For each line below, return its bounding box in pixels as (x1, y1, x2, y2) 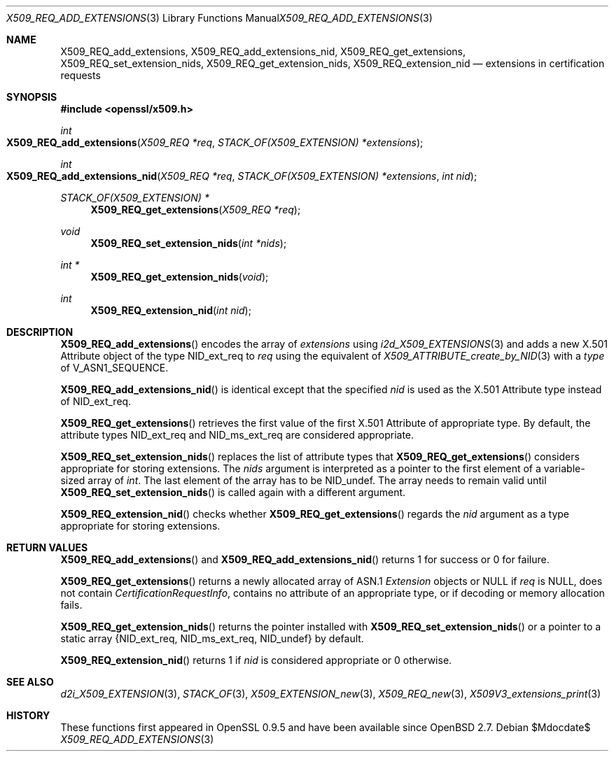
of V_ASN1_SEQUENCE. (60, 362, 169, 374)
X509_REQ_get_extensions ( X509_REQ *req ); (90, 204, 301, 215)
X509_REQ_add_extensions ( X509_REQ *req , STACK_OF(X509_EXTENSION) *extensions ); (6, 136, 424, 148)
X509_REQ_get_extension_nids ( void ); (90, 271, 269, 283)
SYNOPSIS (6, 91, 57, 103)
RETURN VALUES (6, 542, 88, 553)
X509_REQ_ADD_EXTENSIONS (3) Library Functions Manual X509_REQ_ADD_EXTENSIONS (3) (6, 12, 433, 24)
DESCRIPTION (6, 326, 74, 338)
